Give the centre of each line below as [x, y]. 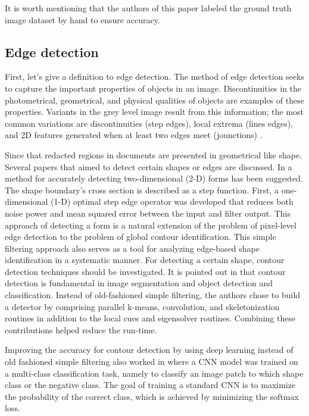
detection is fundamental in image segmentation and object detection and [139, 283]
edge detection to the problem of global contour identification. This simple [141, 237]
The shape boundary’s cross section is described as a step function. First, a [142, 190]
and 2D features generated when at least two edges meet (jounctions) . [134, 135]
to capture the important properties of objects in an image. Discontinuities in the [153, 88]
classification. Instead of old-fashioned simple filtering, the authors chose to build [153, 295]
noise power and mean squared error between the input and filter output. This [148, 213]
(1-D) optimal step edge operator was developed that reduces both [172, 201]
